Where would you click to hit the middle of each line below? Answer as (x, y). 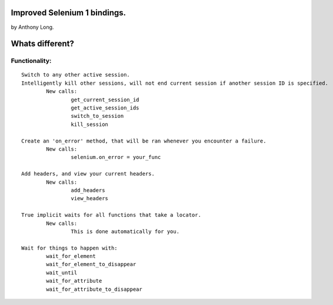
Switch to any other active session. (76, 75)
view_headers (90, 198)
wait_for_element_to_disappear (91, 264)
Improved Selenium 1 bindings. (69, 13)
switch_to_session (97, 116)
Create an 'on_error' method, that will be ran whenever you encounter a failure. (144, 141)
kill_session (90, 124)
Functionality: (31, 61)
